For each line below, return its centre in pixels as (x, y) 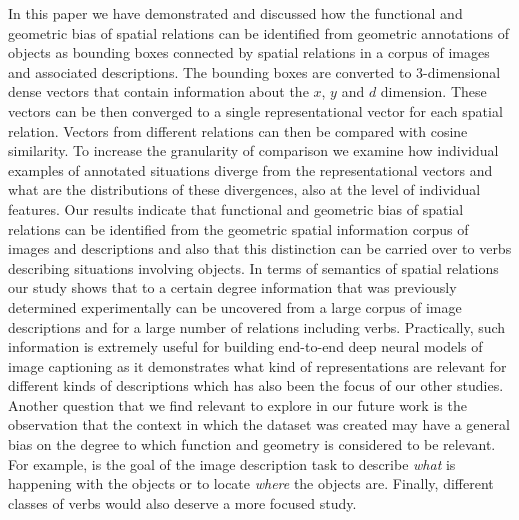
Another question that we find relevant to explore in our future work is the (237, 404)
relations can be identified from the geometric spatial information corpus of (238, 228)
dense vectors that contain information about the (158, 91)
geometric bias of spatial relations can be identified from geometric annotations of (258, 32)
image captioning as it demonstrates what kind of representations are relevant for (257, 365)
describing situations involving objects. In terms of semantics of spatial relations (253, 267)
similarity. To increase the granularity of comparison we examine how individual (253, 150)
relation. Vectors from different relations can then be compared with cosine (238, 130)
